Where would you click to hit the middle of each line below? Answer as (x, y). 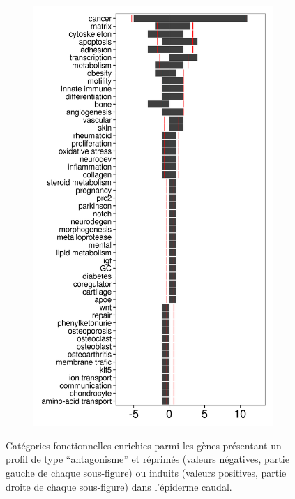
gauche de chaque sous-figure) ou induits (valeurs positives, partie (146, 472)
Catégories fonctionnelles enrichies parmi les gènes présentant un (144, 445)
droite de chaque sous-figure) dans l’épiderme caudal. (119, 486)
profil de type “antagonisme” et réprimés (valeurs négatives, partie (147, 459)
